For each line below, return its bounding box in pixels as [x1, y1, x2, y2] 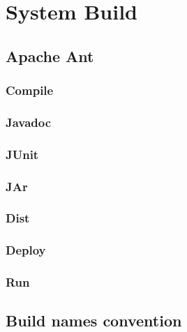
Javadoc [6, 113, 52, 130]
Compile [6, 82, 54, 99]
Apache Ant [6, 45, 94, 66]
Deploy [6, 241, 46, 259]
